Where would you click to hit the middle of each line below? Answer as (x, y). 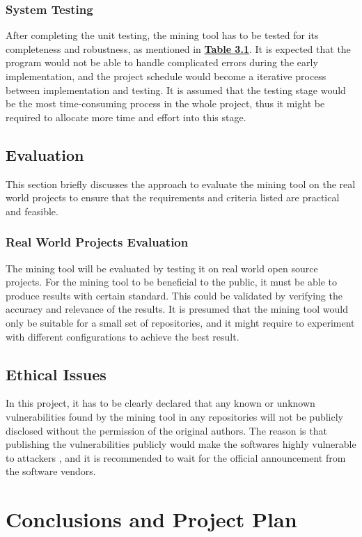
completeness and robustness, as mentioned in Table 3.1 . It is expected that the (178, 48)
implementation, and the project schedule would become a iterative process (166, 76)
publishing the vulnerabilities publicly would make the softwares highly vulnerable (181, 444)
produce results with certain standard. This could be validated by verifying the (174, 295)
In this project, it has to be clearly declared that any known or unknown (160, 403)
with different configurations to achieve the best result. (123, 336)
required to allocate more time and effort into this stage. (126, 117)
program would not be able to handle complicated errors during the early (162, 62)
